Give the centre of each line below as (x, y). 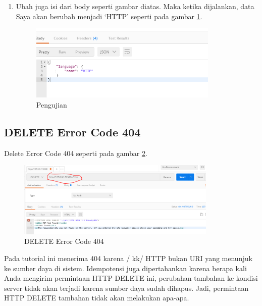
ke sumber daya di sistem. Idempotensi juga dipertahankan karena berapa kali (125, 268)
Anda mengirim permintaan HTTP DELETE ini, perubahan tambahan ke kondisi (131, 278)
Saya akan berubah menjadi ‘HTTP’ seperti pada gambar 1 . (109, 16)
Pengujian (51, 104)
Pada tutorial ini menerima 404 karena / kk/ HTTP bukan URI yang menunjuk (128, 258)
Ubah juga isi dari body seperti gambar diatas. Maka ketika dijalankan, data (135, 6)
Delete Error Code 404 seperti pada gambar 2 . (76, 153)
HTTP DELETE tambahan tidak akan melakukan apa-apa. (97, 298)
